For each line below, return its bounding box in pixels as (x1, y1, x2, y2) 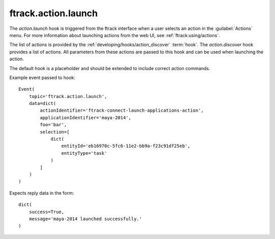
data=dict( (29, 100, 57, 107)
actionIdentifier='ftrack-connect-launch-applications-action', (40, 108, 204, 114)
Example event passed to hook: (9, 74, 76, 81)
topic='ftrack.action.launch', (29, 93, 107, 99)
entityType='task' (61, 150, 107, 156)
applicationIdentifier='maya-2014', (40, 115, 132, 120)
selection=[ (40, 129, 70, 134)
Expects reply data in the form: (9, 190, 74, 196)
